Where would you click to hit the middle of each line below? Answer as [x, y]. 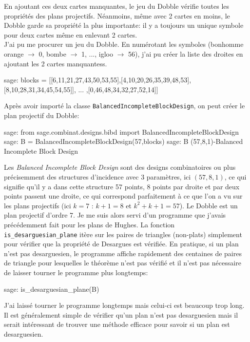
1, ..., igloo [97, 53]
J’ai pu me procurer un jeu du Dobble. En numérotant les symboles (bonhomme [124, 44]
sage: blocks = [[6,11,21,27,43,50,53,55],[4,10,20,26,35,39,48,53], [98, 80]
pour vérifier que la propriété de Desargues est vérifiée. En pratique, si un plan [121, 244]
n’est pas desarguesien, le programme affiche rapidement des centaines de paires [123, 253]
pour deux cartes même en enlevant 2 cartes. [71, 34]
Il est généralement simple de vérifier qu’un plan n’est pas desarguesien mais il [121, 314]
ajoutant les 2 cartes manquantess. [56, 63]
